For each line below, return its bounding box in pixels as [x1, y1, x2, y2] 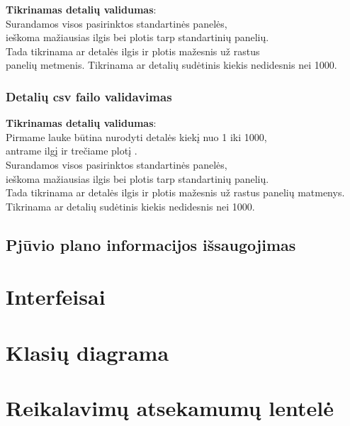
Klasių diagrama [6, 337, 169, 366]
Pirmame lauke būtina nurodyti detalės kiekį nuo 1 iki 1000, [6, 129, 267, 144]
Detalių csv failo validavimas [6, 87, 172, 105]
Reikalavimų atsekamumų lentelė [6, 393, 334, 422]
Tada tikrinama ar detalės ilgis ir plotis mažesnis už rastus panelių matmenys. [6, 185, 345, 200]
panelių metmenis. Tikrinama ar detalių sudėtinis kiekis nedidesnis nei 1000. [6, 57, 337, 72]
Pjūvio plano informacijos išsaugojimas [6, 233, 296, 255]
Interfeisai [6, 282, 106, 311]
